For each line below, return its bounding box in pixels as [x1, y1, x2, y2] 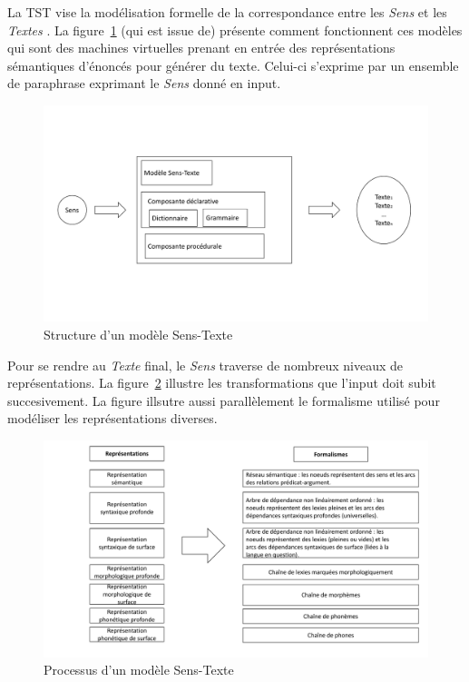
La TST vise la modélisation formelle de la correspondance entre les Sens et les [7, 3, 447, 21]
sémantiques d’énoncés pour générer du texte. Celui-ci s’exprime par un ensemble [7, 55, 459, 74]
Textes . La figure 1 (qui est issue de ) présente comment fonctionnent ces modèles [7, 20, 463, 39]
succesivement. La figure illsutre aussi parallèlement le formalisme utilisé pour [7, 390, 440, 410]
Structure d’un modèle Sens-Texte [44, 325, 233, 344]
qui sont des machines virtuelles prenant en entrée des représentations [7, 38, 396, 57]
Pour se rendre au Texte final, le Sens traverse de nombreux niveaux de [7, 355, 403, 374]
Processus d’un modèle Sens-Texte [44, 660, 234, 679]
